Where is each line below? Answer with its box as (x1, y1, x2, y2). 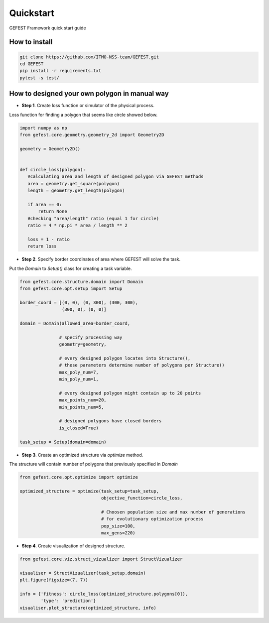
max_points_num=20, (59, 397, 107, 403)
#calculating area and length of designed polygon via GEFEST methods (27, 174, 204, 179)
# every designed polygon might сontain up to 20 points (59, 390, 201, 396)
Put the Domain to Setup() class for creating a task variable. (9, 265, 132, 271)
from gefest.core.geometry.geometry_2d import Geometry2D (19, 132, 164, 137)
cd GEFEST (19, 61, 44, 67)
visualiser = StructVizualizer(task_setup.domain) (19, 570, 146, 576)
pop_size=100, (101, 523, 135, 529)
